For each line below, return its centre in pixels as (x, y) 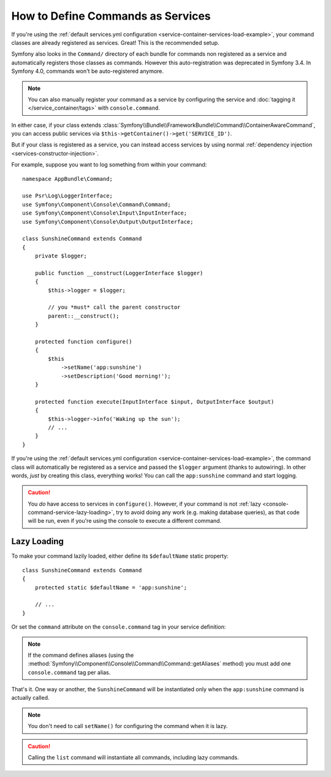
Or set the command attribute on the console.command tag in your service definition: (119, 627)
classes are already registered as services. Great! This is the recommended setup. (116, 42)
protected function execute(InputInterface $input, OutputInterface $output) (154, 402)
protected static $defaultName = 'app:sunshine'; (111, 587)
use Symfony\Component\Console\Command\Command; (97, 204)
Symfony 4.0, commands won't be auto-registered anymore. (88, 71)
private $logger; (61, 256)
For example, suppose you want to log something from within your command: (109, 165)
